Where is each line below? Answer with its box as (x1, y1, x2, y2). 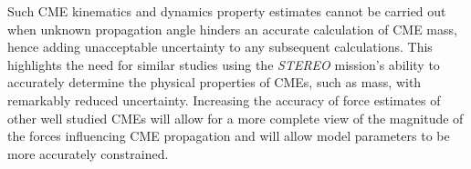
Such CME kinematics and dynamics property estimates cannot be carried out (7, 2, 446, 20)
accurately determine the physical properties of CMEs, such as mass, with (7, 73, 422, 92)
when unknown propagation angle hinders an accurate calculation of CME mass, (7, 19, 457, 38)
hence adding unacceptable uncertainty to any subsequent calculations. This (7, 37, 433, 56)
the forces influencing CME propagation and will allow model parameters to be (7, 126, 450, 145)
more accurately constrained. (7, 144, 169, 163)
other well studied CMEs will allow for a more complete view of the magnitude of (7, 108, 464, 127)
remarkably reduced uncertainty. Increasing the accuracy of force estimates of (7, 90, 441, 109)
